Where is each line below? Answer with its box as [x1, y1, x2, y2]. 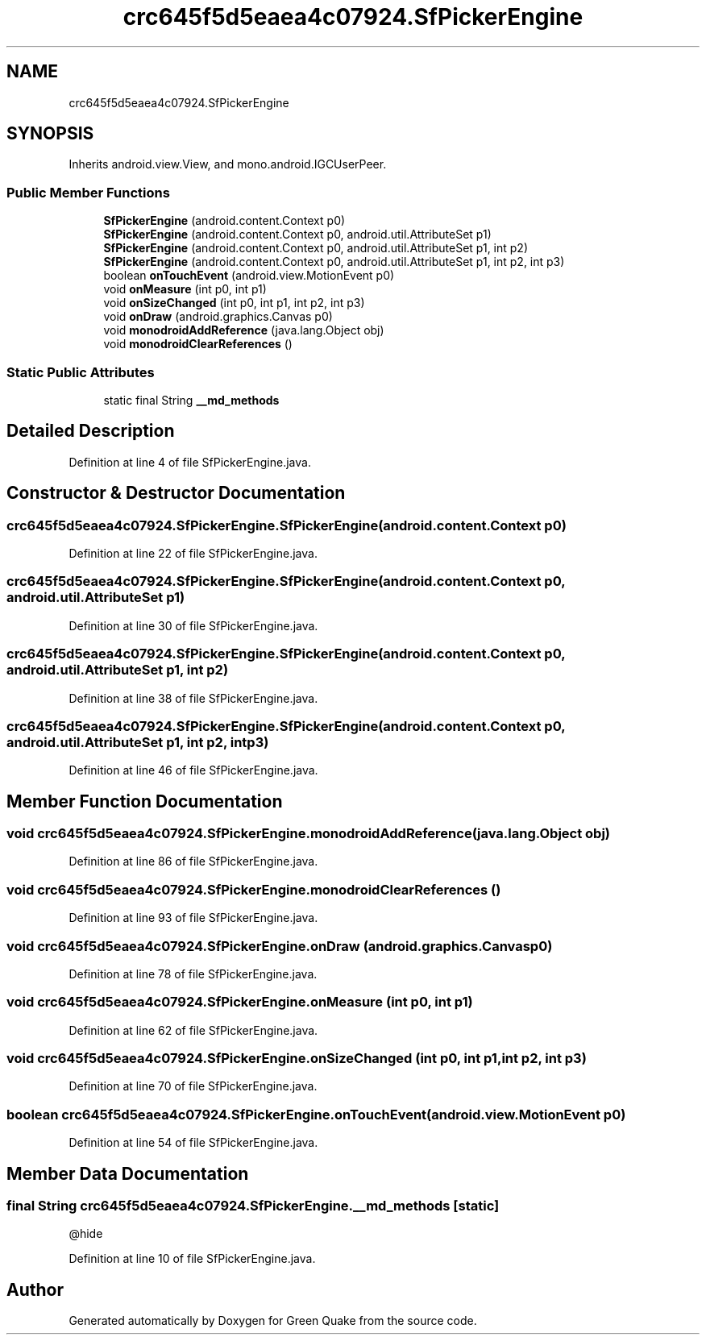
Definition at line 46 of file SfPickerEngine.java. [69, 763, 318, 778]
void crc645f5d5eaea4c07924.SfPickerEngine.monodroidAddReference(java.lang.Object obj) [6, 825, 611, 842]
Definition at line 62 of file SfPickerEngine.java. [69, 1023, 318, 1037]
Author [6, 1279, 64, 1300]
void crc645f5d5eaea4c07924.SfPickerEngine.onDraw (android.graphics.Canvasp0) [6, 937, 553, 954]
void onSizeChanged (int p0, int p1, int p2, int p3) [103, 296, 365, 310]
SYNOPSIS [6, 123, 94, 144]
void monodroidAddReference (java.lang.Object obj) [103, 323, 384, 338]
